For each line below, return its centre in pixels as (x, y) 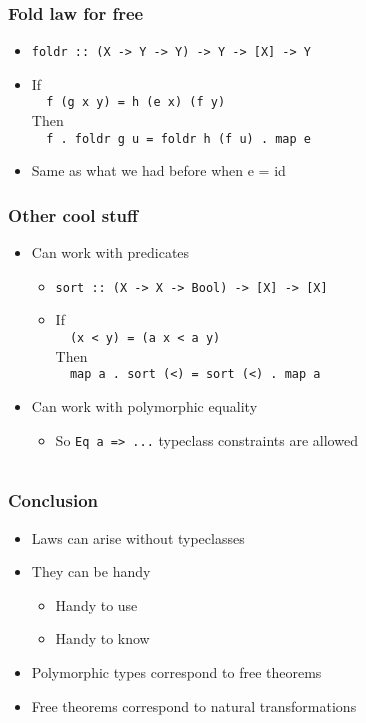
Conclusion (53, 500)
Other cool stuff (73, 214)
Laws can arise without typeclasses (138, 537)
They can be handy (91, 571)
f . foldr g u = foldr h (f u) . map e (178, 138)
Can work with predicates (110, 252)
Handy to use (96, 604)
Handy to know (102, 638)
